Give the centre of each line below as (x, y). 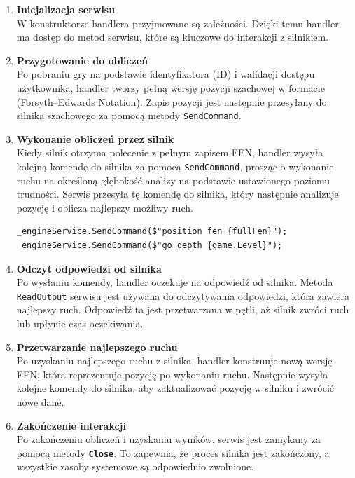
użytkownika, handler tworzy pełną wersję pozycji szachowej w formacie (170, 87)
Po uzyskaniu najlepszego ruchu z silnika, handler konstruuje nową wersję (174, 361)
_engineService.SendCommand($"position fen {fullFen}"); (152, 232)
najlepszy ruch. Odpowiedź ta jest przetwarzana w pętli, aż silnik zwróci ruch (183, 309)
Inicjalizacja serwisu (66, 9)
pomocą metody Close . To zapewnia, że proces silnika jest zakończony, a (173, 452)
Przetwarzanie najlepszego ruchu (97, 347)
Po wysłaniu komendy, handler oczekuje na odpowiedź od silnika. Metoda (175, 282)
